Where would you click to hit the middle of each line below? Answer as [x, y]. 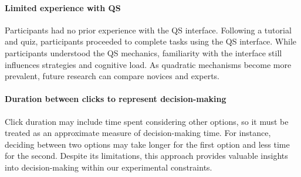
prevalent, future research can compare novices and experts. [112, 76]
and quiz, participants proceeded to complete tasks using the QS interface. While [151, 41]
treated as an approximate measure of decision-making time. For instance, [138, 133]
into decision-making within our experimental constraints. [109, 167]
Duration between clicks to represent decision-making [116, 99]
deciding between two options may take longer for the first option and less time [147, 144]
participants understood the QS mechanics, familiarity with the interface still [143, 52]
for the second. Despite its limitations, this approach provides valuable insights [146, 156]
